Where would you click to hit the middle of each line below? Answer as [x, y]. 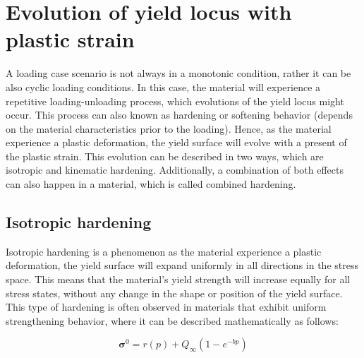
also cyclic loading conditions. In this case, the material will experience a [163, 86]
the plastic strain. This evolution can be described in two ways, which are [165, 156]
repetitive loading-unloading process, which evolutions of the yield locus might [175, 101]
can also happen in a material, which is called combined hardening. [151, 184]
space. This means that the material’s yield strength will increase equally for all [178, 279]
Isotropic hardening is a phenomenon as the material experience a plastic [164, 251]
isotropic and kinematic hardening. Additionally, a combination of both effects [175, 170]
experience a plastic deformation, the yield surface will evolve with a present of [176, 142]
